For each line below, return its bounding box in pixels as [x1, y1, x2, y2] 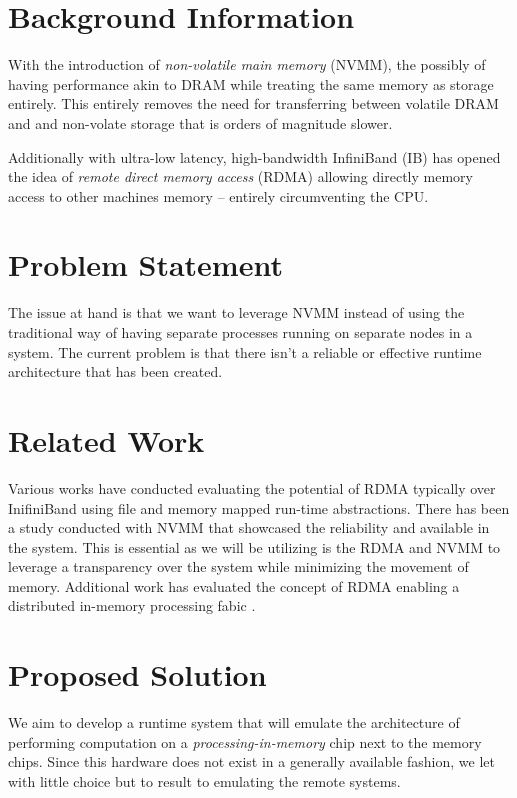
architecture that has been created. [8, 361, 223, 382]
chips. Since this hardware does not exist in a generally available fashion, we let [8, 751, 495, 772]
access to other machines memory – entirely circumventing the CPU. [8, 185, 429, 206]
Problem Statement [8, 244, 283, 285]
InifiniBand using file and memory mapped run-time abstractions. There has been [8, 497, 510, 518]
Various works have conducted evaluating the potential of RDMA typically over [8, 477, 496, 498]
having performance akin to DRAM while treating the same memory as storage [8, 73, 494, 94]
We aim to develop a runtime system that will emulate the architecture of [8, 712, 460, 733]
